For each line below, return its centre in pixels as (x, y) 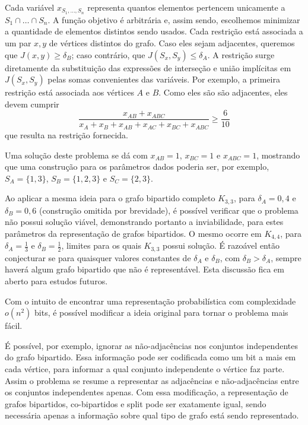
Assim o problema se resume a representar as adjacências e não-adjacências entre (152, 380)
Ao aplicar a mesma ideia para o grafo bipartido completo (110, 198)
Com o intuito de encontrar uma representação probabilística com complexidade (150, 301)
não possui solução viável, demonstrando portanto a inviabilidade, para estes (144, 222)
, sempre (286, 257)
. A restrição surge (241, 54)
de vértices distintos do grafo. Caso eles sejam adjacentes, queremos (172, 43)
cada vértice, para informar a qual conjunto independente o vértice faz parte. (145, 369)
